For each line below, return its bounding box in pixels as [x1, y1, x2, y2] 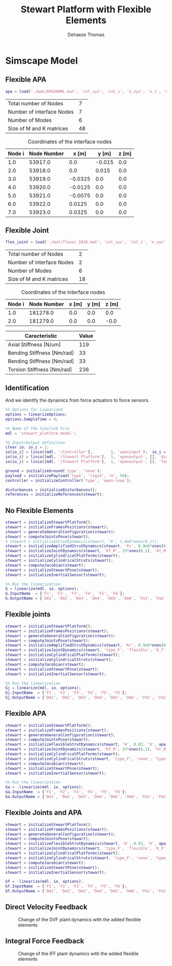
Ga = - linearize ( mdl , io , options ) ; [5, 785, 83, 790]
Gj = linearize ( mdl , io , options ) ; [5, 686, 81, 691]
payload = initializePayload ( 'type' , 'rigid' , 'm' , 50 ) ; [5, 473, 130, 478]
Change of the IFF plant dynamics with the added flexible [18, 950, 139, 956]
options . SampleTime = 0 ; [5, 416, 58, 422]
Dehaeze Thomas [67, 31, 105, 37]
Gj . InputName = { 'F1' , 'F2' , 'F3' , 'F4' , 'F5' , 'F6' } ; [5, 690, 127, 695]
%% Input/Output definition [5, 440, 66, 445]
